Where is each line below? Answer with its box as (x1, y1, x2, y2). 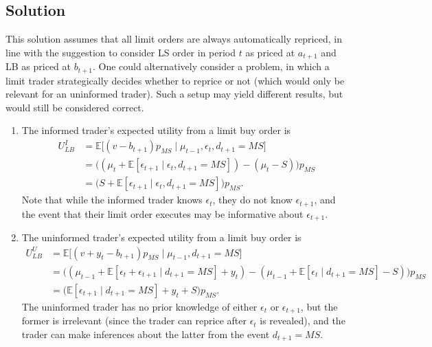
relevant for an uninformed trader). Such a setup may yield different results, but (5, 87, 343, 101)
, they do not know (212, 192, 293, 207)
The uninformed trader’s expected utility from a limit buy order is (21, 230, 302, 245)
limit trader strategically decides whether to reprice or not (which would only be (5, 73, 345, 87)
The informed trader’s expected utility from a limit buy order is (21, 123, 291, 137)
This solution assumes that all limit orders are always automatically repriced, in (5, 32, 342, 46)
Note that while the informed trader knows (21, 192, 203, 207)
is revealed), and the (260, 313, 345, 328)
